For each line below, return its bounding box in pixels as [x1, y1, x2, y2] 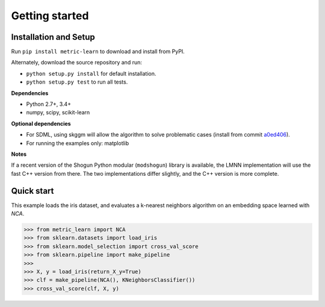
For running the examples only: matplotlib [26, 139, 129, 147]
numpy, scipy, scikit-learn [26, 109, 90, 116]
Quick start [11, 185, 54, 196]
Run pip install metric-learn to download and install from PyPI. [11, 48, 185, 55]
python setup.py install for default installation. [26, 70, 156, 77]
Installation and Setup [11, 32, 96, 42]
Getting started [11, 9, 89, 22]
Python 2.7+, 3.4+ [26, 101, 72, 108]
